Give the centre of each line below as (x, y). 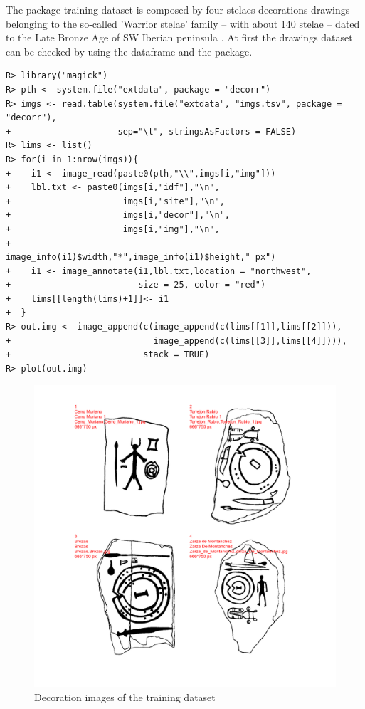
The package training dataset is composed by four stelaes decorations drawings (178, 9)
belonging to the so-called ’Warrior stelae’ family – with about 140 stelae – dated (183, 23)
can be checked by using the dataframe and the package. (129, 51)
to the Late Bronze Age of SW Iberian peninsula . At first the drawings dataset (179, 37)
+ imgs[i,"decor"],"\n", (118, 215)
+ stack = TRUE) (108, 355)
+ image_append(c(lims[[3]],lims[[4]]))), (176, 341)
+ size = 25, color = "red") (136, 285)
